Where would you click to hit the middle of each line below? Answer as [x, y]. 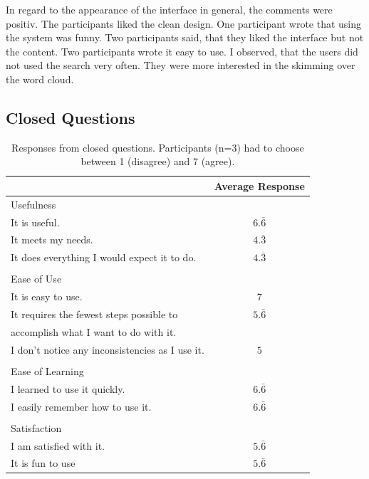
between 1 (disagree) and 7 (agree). [158, 161]
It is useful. [35, 222]
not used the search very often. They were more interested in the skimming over [181, 65]
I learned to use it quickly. [68, 388]
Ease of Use [36, 279]
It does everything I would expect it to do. [104, 257]
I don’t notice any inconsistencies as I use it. [108, 349]
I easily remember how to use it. [81, 406]
